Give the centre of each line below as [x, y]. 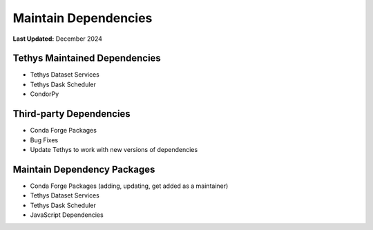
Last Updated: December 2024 [58, 39]
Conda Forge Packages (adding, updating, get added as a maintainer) [129, 186]
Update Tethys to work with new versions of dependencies [114, 149]
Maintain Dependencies [83, 18]
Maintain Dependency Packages [84, 169]
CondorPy [45, 94]
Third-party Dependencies [71, 114]
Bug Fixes [44, 140]
